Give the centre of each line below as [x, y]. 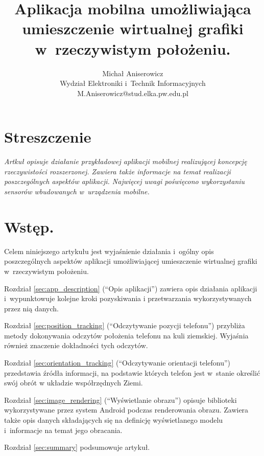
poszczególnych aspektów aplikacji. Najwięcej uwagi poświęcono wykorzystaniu [125, 181]
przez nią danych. [31, 308]
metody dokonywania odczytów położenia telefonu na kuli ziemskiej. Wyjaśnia [126, 335]
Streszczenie [48, 137]
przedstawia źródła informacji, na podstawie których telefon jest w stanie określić [132, 372]
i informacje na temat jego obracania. [63, 430]
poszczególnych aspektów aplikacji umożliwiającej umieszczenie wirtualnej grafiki [131, 261]
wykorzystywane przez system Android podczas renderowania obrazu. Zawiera [126, 410]
